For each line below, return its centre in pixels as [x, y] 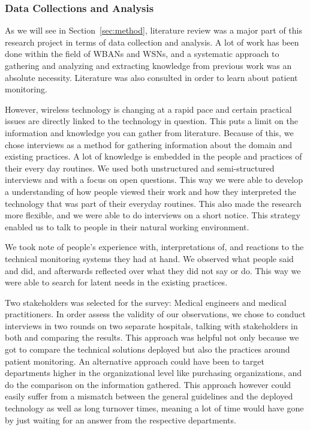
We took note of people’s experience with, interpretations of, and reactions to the [154, 247]
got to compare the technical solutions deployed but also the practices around [148, 349]
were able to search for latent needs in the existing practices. [116, 282]
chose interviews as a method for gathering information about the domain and [149, 144]
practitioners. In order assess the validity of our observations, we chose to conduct [155, 314]
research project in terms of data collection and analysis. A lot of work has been [152, 42]
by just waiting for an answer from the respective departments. [121, 420]
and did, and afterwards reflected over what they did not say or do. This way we [153, 270]
